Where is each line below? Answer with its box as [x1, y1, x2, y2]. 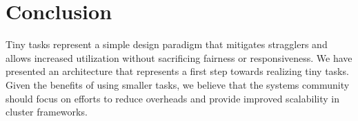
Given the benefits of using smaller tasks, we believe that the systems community [6, 77, 350, 91]
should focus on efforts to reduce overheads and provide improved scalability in [6, 91, 339, 105]
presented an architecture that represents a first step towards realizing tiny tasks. [6, 64, 349, 78]
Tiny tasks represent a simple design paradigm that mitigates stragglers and [6, 37, 328, 52]
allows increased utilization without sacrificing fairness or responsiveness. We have [6, 50, 352, 65]
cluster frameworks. [6, 104, 88, 119]
